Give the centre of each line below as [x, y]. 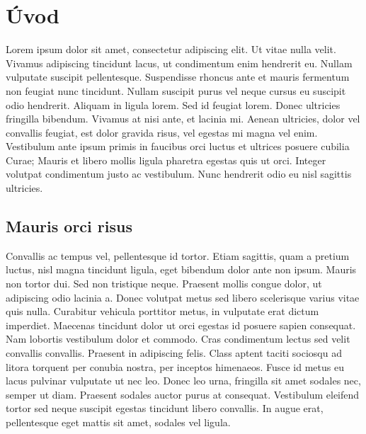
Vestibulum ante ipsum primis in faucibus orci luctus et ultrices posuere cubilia [178, 146]
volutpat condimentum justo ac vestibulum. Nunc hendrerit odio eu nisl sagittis [179, 174]
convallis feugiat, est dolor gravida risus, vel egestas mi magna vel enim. [162, 132]
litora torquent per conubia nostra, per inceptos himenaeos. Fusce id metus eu [175, 366]
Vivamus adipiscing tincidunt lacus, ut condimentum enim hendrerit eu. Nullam [179, 63]
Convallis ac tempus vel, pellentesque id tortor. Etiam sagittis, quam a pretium [178, 255]
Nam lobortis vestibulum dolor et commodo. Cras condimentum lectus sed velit [178, 339]
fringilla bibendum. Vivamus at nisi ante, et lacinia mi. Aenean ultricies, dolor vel [183, 119]
